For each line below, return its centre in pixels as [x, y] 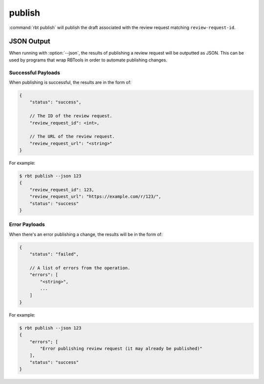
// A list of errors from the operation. [80, 268]
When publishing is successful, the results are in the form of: [70, 82]
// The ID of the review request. [71, 116]
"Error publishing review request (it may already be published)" [121, 348]
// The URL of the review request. [72, 137]
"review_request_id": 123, [62, 190]
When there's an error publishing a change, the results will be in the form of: [86, 234]
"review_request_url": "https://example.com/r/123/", [95, 197]
